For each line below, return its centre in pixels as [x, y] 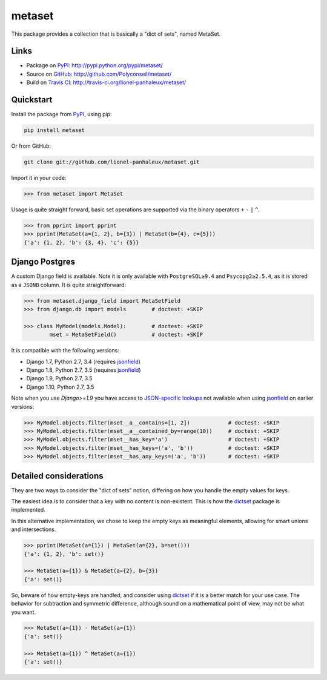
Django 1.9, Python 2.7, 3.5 [59, 378]
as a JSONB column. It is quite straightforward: [69, 285]
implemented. [28, 510]
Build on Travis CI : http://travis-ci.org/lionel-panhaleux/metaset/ [106, 82]
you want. [24, 612]
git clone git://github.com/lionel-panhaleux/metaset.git [112, 162]
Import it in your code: [39, 178]
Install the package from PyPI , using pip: [61, 114]
